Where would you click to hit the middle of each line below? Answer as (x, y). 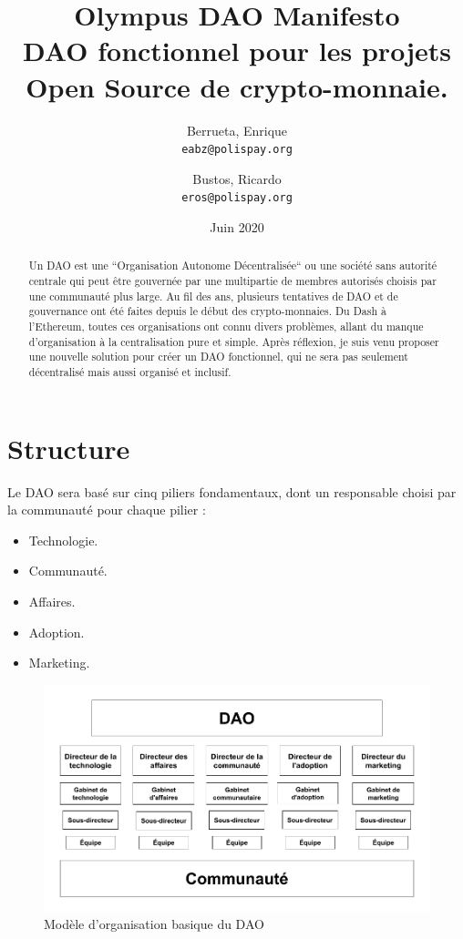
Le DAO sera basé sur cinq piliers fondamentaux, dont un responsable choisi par (232, 491)
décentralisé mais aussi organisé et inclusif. (130, 371)
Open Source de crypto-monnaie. (237, 86)
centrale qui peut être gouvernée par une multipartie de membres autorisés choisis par (232, 281)
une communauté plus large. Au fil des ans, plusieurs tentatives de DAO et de (213, 296)
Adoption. (57, 632)
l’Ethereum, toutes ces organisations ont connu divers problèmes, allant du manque (226, 327)
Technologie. (63, 540)
